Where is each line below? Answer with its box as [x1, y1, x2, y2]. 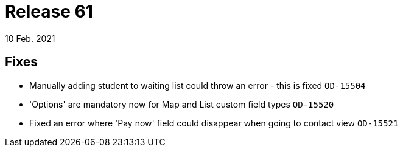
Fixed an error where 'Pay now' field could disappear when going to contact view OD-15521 [29, 117, 399, 128]
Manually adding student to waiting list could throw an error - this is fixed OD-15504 [29, 80, 366, 91]
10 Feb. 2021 [5, 33, 55, 44]
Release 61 [5, 1, 93, 22]
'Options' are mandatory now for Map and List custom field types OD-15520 [29, 98, 334, 109]
